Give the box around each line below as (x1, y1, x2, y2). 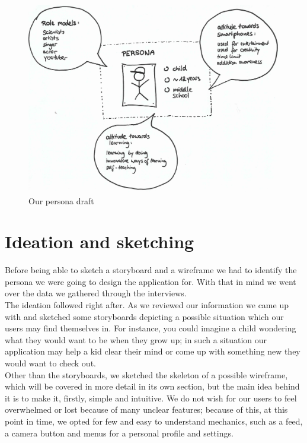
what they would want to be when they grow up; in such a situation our (5, 333, 267, 346)
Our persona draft (28, 194, 94, 207)
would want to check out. (5, 356, 96, 369)
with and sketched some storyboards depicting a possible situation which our (5, 310, 284, 322)
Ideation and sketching (5, 229, 194, 254)
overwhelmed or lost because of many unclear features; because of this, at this (5, 403, 288, 416)
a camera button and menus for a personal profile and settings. (5, 426, 234, 439)
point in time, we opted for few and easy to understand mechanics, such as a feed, (5, 414, 303, 427)
